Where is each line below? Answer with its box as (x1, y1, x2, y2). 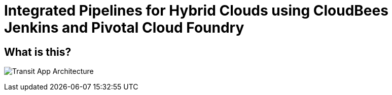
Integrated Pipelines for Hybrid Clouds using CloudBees (4, 2, 388, 19)
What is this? (4, 45, 72, 58)
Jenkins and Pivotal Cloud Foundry (4, 19, 244, 36)
